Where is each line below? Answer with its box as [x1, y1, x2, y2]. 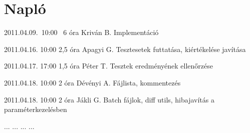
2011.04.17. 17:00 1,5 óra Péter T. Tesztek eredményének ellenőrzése [4, 60, 213, 71]
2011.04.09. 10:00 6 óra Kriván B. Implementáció [4, 27, 159, 37]
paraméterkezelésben [4, 104, 67, 114]
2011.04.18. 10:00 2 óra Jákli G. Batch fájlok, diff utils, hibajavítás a [4, 94, 214, 104]
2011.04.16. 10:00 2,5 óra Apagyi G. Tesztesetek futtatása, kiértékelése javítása [4, 43, 246, 54]
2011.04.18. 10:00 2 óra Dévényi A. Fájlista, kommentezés [4, 77, 181, 87]
